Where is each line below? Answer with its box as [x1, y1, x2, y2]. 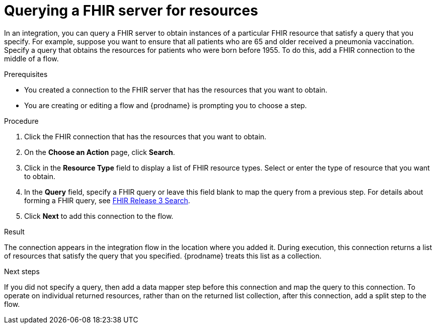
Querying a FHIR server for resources [4, 2, 258, 19]
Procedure [4, 116, 39, 125]
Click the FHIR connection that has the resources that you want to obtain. [24, 132, 267, 141]
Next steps [4, 267, 40, 276]
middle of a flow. [4, 54, 59, 63]
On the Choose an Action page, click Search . [24, 147, 176, 156]
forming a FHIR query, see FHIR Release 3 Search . [24, 196, 191, 205]
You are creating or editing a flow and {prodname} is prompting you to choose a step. [24, 101, 307, 110]
